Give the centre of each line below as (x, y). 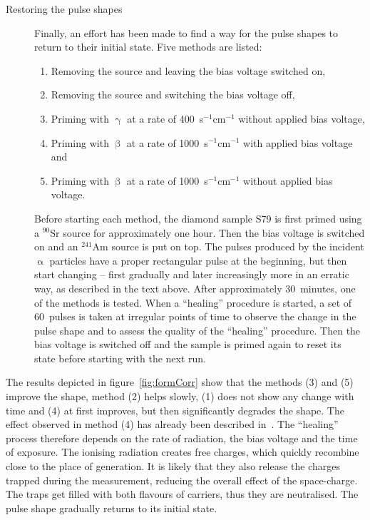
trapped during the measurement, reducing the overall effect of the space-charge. (182, 480)
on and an (56, 246)
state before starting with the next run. (120, 358)
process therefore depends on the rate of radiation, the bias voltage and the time (182, 438)
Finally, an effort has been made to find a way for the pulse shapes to (186, 32)
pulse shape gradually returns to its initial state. (112, 508)
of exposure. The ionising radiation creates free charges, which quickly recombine (183, 452)
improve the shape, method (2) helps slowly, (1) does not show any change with (180, 396)
